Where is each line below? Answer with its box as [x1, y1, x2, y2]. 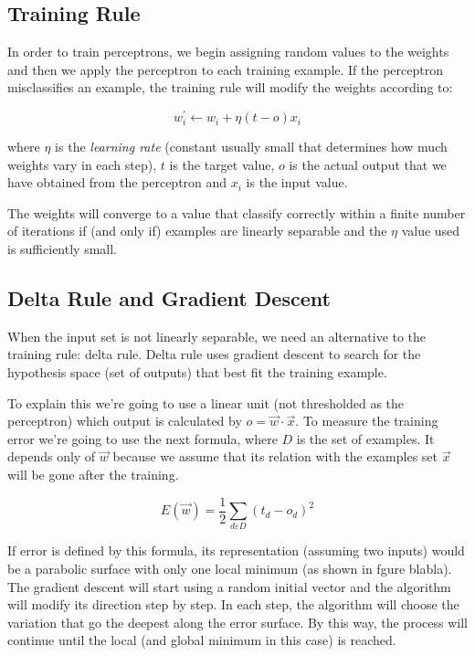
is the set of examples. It [296, 429, 435, 448]
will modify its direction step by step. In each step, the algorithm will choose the [7, 595, 459, 614]
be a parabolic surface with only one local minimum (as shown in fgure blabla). [7, 558, 452, 577]
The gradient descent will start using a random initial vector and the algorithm [7, 577, 451, 596]
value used [401, 221, 460, 240]
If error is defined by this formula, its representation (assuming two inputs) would [7, 541, 465, 560]
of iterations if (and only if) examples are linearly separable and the [7, 221, 387, 240]
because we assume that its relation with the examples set [112, 447, 438, 466]
